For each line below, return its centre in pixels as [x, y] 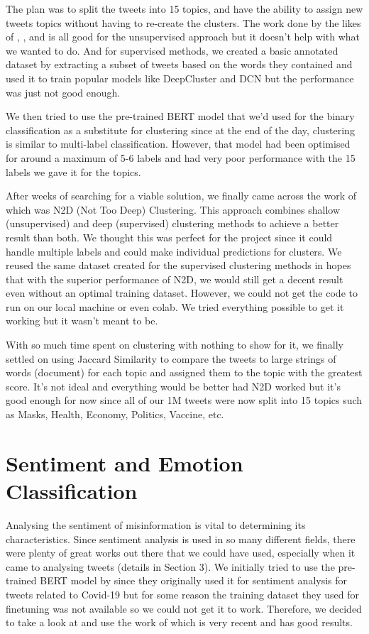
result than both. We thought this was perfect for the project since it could [169, 237]
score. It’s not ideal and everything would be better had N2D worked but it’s [173, 386]
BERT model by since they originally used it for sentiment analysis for [194, 580]
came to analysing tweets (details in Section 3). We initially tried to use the [170, 566]
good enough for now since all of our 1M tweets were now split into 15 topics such [184, 400]
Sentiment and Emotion [125, 463]
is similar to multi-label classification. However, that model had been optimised [178, 144]
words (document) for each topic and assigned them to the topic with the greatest [184, 372]
